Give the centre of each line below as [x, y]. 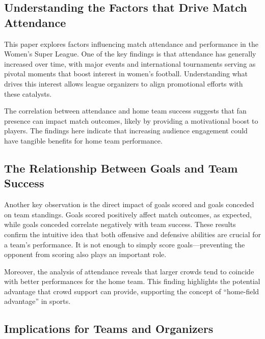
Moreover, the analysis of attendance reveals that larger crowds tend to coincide [129, 271]
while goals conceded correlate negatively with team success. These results [120, 224]
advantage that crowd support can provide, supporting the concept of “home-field [132, 291]
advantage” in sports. [37, 301]
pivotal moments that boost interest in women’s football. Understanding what [126, 74]
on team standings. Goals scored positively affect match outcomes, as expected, [128, 214]
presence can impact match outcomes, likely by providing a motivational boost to [131, 120]
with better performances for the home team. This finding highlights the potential [132, 281]
